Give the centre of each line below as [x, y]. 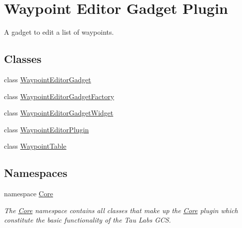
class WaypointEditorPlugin [46, 129]
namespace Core [29, 194]
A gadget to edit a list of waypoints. [59, 32]
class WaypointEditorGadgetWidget [59, 113]
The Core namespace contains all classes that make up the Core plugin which [121, 210]
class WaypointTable [35, 146]
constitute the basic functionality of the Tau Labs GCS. [88, 220]
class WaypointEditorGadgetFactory [59, 96]
